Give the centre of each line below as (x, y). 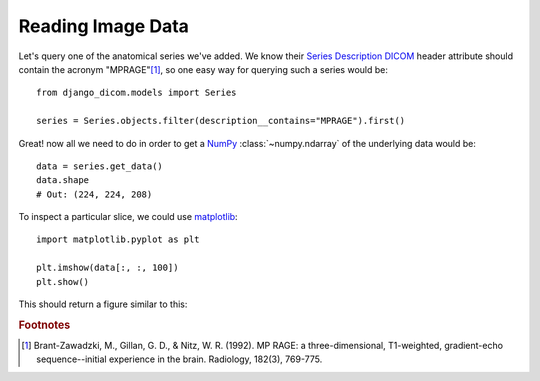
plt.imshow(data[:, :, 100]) (107, 268)
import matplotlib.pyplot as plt (118, 239)
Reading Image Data (104, 26)
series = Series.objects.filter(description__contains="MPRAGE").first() (221, 121)
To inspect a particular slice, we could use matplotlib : (128, 217)
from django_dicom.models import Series (136, 93)
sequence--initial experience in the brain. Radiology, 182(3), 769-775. (179, 359)
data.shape (63, 180)
